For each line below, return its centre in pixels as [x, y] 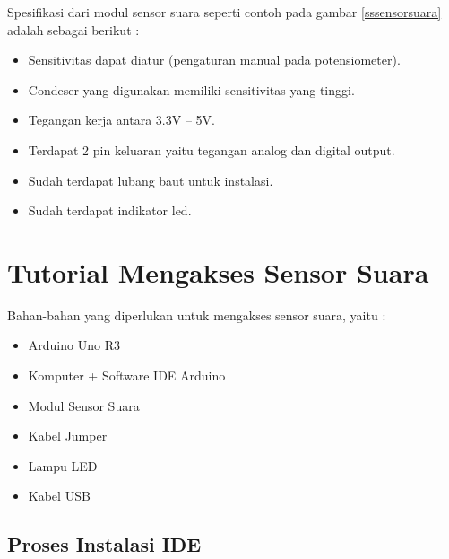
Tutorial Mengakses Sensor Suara [218, 271]
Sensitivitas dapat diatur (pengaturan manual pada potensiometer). [214, 60]
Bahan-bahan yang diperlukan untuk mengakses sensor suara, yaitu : [197, 314]
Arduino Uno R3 [74, 345]
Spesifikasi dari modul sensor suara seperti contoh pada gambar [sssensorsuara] [224, 12]
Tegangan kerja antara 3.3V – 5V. [121, 120]
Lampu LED [63, 465]
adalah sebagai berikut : [73, 29]
